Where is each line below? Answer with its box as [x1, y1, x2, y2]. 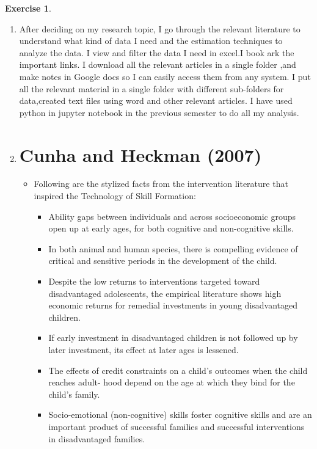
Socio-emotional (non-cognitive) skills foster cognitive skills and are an [48, 408, 312, 421]
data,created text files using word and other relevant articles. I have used [19, 94, 293, 107]
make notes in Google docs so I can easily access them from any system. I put [19, 70, 311, 82]
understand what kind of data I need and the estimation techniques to [19, 34, 283, 47]
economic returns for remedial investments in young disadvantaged [48, 299, 298, 312]
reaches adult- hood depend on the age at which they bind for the [48, 376, 295, 389]
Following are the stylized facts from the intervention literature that [34, 177, 288, 190]
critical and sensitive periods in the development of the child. [48, 254, 277, 267]
